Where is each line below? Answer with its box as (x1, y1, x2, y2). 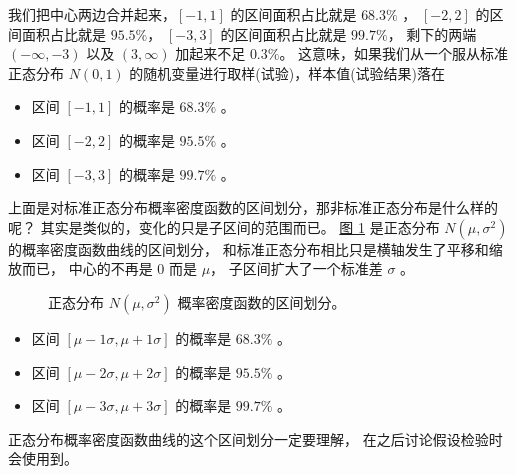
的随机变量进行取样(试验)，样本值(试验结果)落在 (129, 62, 446, 83)
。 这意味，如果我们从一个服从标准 (279, 43, 509, 64)
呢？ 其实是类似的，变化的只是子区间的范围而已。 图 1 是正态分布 (8, 216, 440, 237)
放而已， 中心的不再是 (8, 258, 153, 279)
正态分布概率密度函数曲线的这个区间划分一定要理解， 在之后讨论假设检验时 (8, 428, 503, 449)
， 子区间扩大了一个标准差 (210, 258, 383, 279)
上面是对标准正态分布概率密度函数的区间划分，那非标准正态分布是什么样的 (8, 197, 498, 218)
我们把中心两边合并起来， (8, 4, 176, 24)
